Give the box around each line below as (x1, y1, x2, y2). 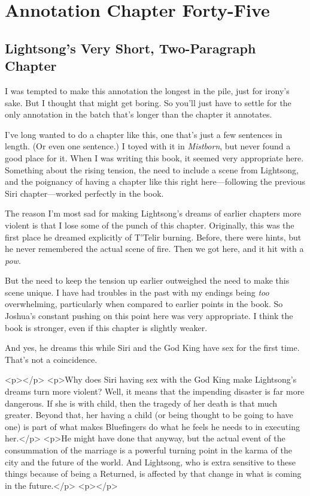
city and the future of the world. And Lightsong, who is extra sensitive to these (5, 455, 296, 468)
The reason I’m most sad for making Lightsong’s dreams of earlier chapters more (5, 207, 301, 220)
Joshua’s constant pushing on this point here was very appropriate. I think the (5, 309, 293, 322)
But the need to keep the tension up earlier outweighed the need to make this (5, 274, 290, 287)
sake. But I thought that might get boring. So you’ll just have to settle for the (5, 96, 291, 109)
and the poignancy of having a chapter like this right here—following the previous (5, 175, 306, 188)
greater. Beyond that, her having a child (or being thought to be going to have (5, 408, 293, 421)
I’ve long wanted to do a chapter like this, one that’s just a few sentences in (5, 128, 282, 140)
